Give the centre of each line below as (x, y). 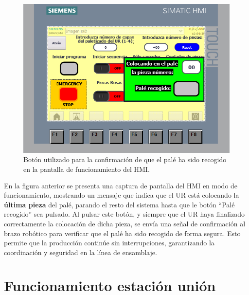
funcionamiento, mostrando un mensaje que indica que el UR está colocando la (122, 195)
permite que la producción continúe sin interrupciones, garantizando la (109, 243)
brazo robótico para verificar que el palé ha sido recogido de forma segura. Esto (122, 233)
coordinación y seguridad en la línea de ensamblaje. (80, 252)
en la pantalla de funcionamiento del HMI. (87, 169)
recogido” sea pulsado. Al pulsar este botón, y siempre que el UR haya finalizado (124, 214)
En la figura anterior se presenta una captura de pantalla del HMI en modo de (121, 185)
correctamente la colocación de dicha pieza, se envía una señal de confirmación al (125, 223)
